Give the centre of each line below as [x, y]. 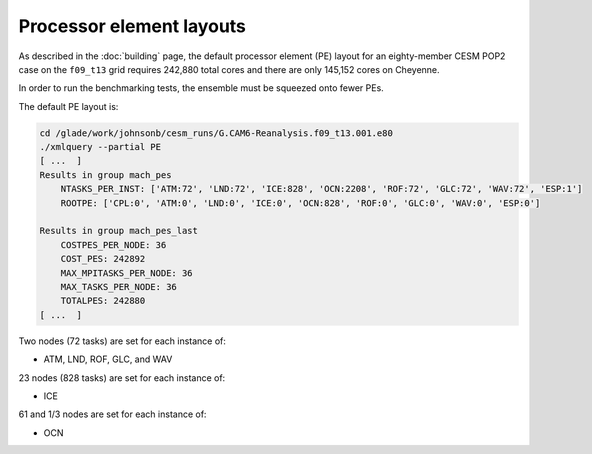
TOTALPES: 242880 [103, 301]
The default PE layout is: [68, 106]
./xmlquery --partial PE [100, 147]
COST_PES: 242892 [103, 259]
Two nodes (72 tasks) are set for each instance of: [122, 341]
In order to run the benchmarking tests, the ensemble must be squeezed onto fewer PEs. [201, 88]
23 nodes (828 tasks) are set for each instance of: [122, 377]
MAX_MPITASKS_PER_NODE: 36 [127, 273]
